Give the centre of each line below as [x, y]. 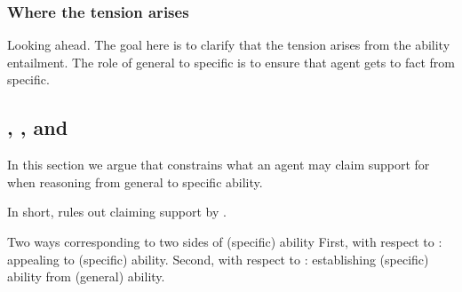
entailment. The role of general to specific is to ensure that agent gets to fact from [231, 62]
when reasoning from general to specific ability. [135, 182]
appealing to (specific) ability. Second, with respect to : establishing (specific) [218, 259]
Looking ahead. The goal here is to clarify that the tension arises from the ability [229, 45]
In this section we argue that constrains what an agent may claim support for [219, 165]
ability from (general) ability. [86, 276]
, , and [38, 127]
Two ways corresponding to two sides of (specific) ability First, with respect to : [225, 241]
